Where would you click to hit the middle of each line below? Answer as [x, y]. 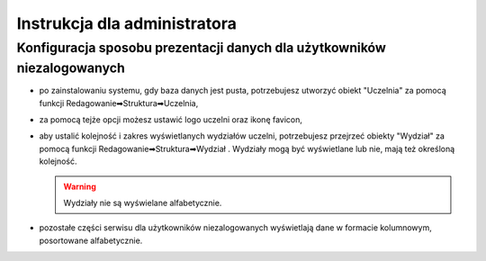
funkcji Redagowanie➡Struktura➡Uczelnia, [119, 103]
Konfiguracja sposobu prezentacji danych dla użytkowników [202, 48]
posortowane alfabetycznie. [91, 240]
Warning [80, 186]
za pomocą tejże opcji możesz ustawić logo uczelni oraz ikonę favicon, [171, 120]
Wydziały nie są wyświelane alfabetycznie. [143, 202]
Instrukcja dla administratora [127, 23]
